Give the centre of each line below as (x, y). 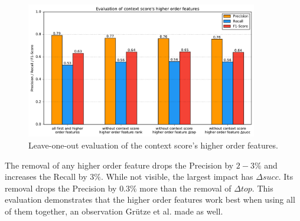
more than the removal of (185, 188)
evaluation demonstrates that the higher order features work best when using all (150, 199)
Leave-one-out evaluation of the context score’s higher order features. (153, 145)
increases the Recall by (46, 177)
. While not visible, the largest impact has (177, 177)
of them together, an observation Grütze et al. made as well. (114, 211)
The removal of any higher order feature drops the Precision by (119, 165)
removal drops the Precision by (61, 188)
